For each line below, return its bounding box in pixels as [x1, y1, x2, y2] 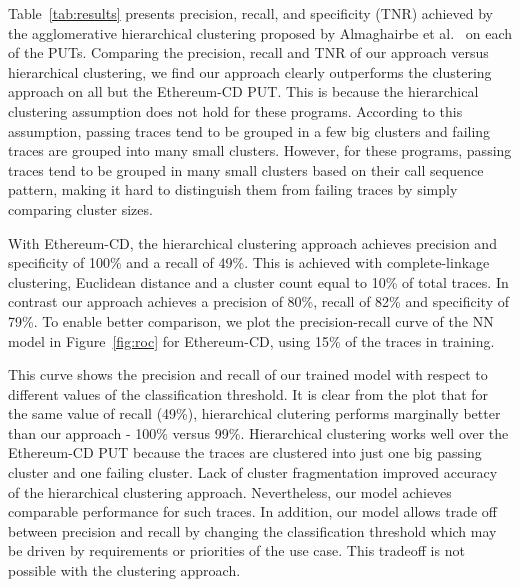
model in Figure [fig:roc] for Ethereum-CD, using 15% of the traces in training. [8, 330, 495, 351]
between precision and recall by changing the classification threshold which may [8, 520, 497, 541]
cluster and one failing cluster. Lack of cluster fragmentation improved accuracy [8, 462, 498, 483]
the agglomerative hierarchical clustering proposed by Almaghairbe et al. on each [8, 22, 513, 43]
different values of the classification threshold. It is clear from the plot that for [8, 383, 489, 404]
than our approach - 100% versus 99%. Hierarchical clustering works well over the [8, 422, 509, 443]
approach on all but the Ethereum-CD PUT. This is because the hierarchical [8, 81, 479, 102]
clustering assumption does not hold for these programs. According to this [8, 100, 463, 121]
